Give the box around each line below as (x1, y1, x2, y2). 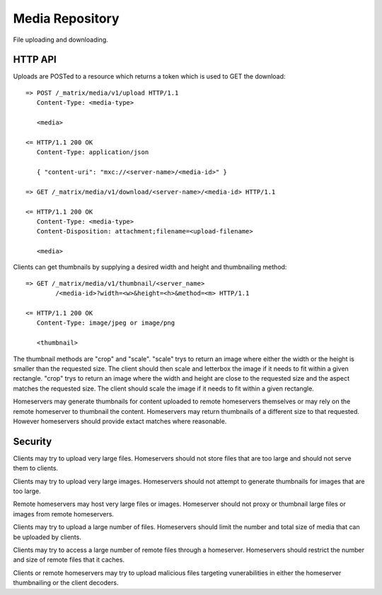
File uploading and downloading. (13, 35, 109, 44)
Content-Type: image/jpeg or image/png (36, 319, 175, 327)
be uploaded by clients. (13, 533, 81, 541)
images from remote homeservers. (13, 509, 115, 518)
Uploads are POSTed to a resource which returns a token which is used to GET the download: (13, 72, 286, 81)
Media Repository (13, 11, 120, 26)
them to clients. (13, 464, 59, 473)
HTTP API (13, 54, 57, 66)
